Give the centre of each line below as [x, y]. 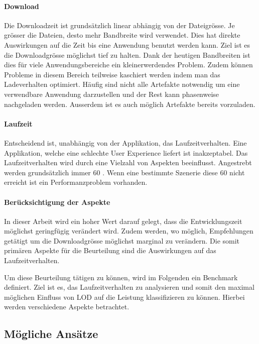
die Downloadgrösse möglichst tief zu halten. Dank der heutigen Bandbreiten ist [127, 54]
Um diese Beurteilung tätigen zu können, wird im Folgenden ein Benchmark [121, 277]
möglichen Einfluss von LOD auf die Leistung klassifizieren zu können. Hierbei [124, 297]
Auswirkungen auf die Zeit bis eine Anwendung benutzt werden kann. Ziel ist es [127, 44]
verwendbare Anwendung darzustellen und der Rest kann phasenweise [112, 94]
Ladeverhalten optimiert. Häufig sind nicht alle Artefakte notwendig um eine [122, 84]
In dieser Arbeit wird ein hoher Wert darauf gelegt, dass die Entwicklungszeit [123, 221]
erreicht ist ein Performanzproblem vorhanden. [76, 182]
